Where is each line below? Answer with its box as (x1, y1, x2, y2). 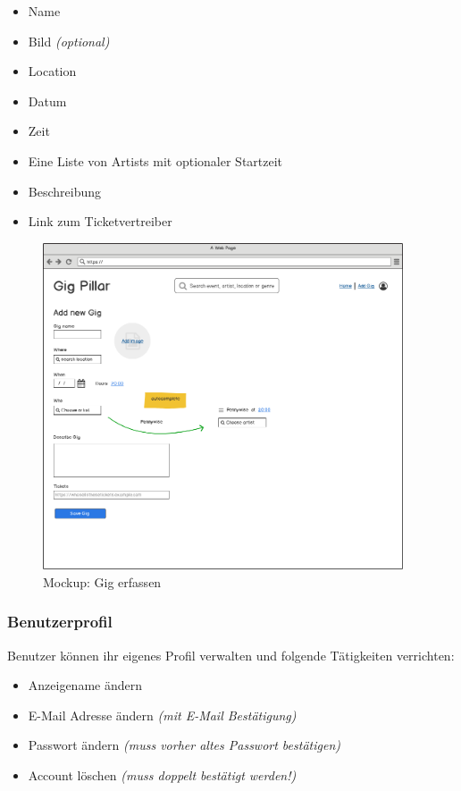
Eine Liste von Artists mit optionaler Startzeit (28, 151, 283, 170)
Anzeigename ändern (28, 676, 143, 694)
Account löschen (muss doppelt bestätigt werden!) (28, 765, 297, 784)
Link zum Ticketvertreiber (28, 212, 172, 231)
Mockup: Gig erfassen (43, 572, 162, 591)
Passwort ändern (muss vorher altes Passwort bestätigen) (28, 736, 340, 754)
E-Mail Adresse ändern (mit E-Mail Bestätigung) (28, 705, 297, 724)
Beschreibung (28, 181, 101, 200)
